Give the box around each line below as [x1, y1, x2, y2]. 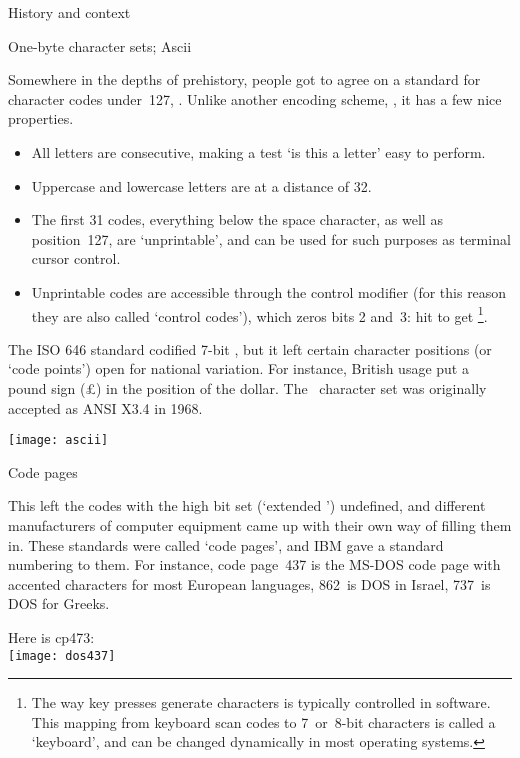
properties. [8, 108, 74, 129]
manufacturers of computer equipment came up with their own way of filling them [8, 515, 512, 535]
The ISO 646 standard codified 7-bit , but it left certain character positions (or [8, 338, 492, 359]
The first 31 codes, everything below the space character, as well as [31, 209, 443, 230]
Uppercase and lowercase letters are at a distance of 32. [31, 175, 372, 196]
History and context [8, 2, 131, 22]
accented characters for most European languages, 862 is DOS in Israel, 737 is [8, 573, 491, 594]
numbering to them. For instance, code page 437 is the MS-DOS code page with [8, 554, 501, 575]
